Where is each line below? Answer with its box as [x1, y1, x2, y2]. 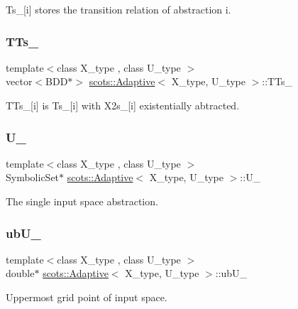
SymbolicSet [6, 170, 60, 185]
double [6, 266, 35, 281]
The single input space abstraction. [6, 194, 158, 208]
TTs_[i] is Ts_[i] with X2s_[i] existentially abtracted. [6, 98, 240, 112]
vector [6, 74, 33, 89]
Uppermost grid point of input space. [6, 290, 167, 304]
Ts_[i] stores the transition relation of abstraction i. [6, 2, 231, 16]
